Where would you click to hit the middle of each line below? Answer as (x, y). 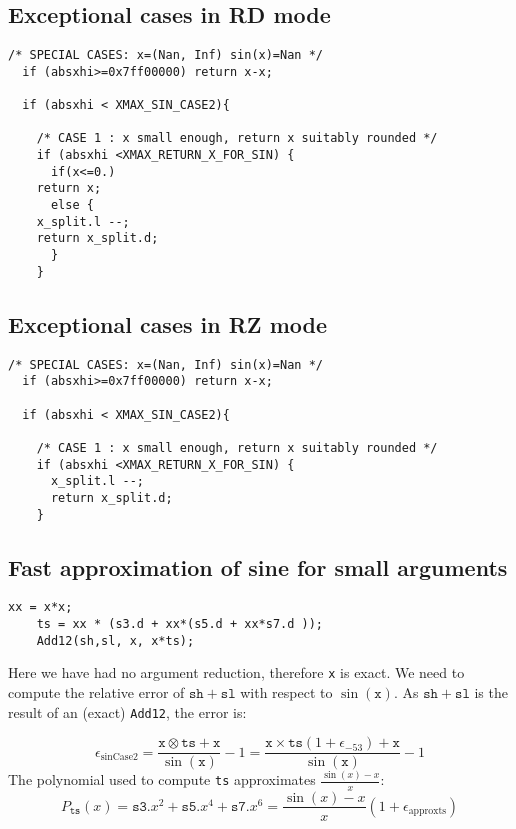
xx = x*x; (40, 607)
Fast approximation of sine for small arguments (258, 566)
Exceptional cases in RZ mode (167, 323)
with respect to (286, 691)
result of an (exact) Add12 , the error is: (127, 711)
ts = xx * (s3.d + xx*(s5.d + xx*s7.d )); (179, 624)
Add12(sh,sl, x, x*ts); (115, 640)
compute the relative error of (96, 691)
